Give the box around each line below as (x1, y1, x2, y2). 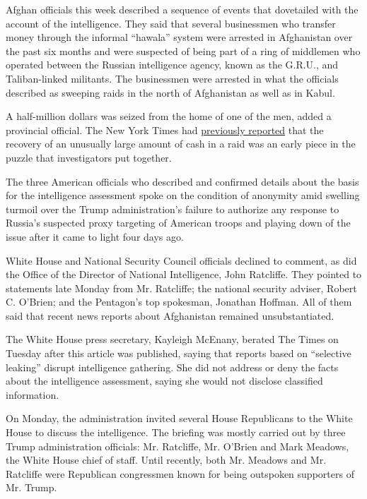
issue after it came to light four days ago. (6, 229, 184, 244)
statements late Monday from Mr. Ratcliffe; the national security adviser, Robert (6, 280, 357, 295)
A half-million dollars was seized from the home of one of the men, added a (6, 109, 332, 124)
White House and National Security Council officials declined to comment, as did (6, 253, 357, 267)
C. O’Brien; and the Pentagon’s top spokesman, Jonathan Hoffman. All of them (6, 294, 352, 309)
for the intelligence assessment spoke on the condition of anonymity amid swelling (6, 188, 360, 203)
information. (6, 387, 59, 402)
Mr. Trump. (6, 480, 57, 495)
